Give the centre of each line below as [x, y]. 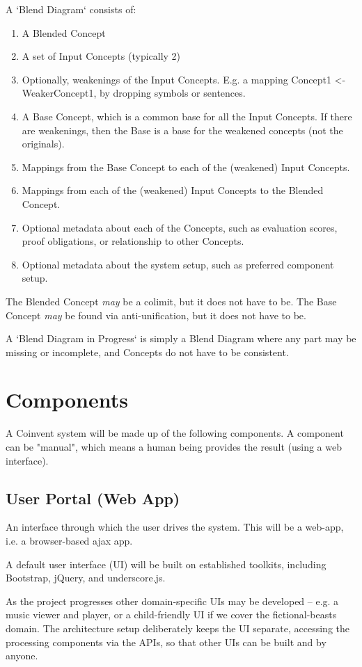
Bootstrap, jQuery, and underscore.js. [86, 578]
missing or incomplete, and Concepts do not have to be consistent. [147, 352]
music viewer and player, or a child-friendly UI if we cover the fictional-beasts [171, 614]
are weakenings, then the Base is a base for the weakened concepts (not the [182, 130]
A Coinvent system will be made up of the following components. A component [175, 433]
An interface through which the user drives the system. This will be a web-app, [175, 527]
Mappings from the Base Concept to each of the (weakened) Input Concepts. [186, 167]
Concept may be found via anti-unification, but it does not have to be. [156, 315]
